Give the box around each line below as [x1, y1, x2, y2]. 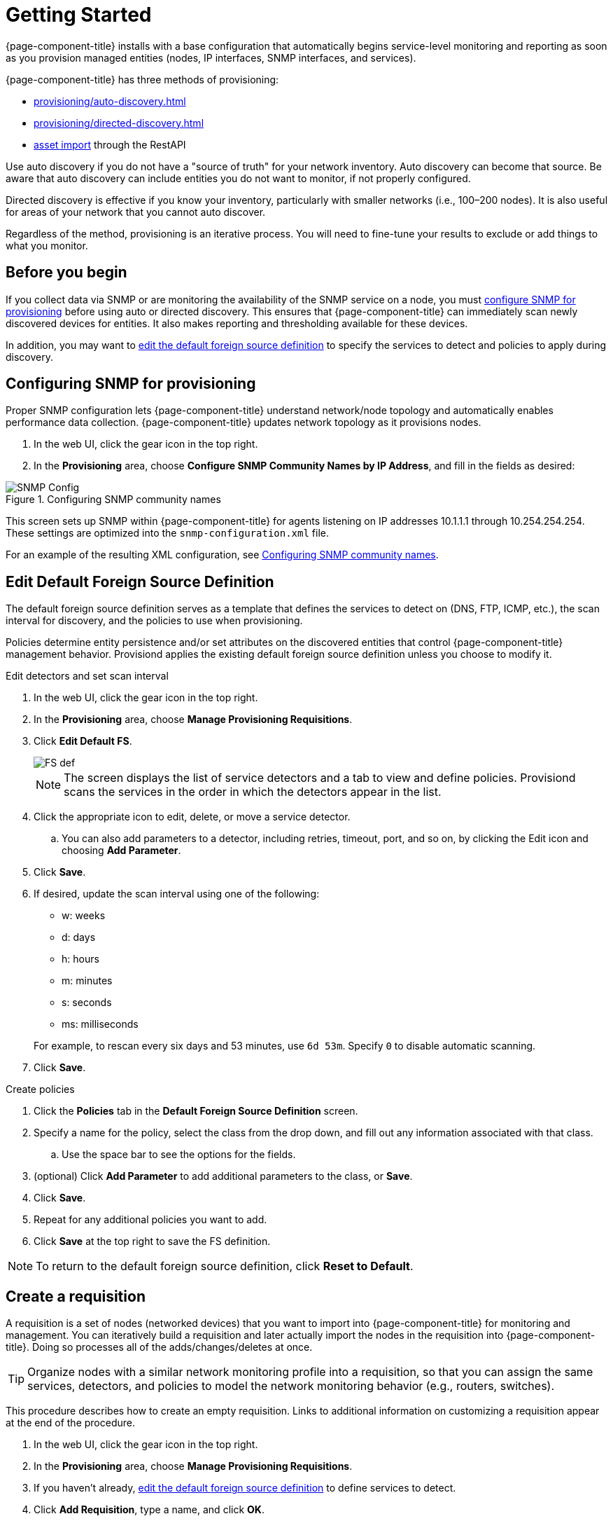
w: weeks [62, 909, 106, 922]
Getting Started [6, 3, 152, 27]
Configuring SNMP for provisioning [6, 375, 256, 393]
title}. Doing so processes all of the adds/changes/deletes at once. [6, 1341, 313, 1354]
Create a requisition [6, 1287, 146, 1305]
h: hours [62, 953, 99, 965]
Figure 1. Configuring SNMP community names [6, 493, 221, 506]
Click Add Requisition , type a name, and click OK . [34, 1503, 265, 1516]
